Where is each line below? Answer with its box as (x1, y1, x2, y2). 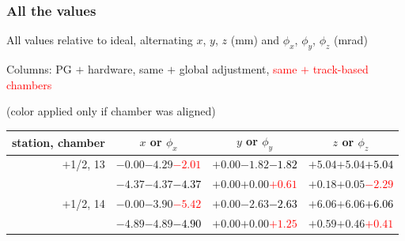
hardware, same (88, 61, 164, 77)
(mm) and (230, 32, 280, 48)
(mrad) (334, 32, 368, 48)
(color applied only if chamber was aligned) (6, 103, 216, 119)
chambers (6, 76, 52, 92)
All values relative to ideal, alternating (6, 32, 193, 48)
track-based (312, 61, 369, 77)
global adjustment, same (179, 61, 297, 77)
